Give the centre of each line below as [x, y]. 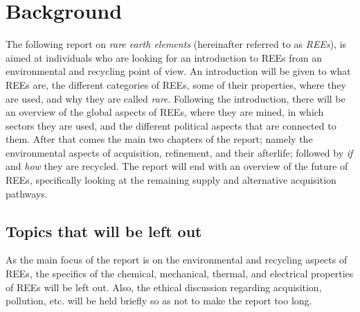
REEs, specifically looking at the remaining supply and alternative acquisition [171, 180]
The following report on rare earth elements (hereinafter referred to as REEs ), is [176, 44]
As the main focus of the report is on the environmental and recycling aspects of [177, 260]
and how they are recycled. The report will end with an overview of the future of [177, 166]
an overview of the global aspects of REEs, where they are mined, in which [165, 112]
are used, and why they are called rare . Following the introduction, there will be [175, 98]
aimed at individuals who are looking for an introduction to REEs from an [164, 57]
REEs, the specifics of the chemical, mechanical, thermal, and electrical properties [180, 274]
